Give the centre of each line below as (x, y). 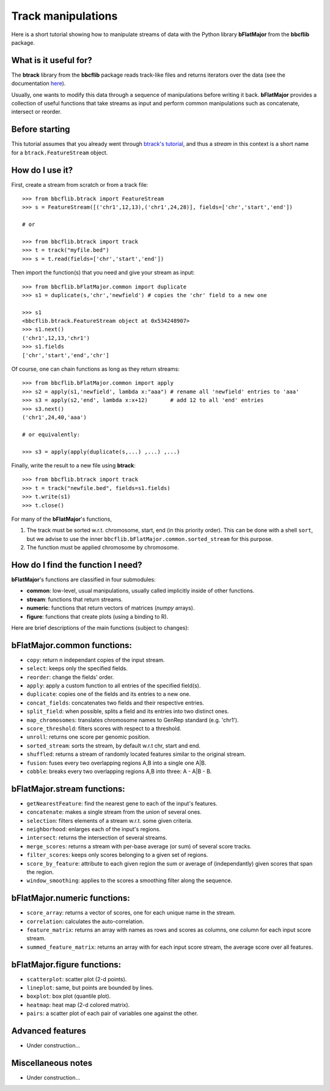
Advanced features (49, 1031)
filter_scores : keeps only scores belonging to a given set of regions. (117, 855)
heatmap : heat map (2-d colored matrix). (78, 1005)
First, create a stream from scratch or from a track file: (80, 184)
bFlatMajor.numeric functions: (71, 898)
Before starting (41, 130)
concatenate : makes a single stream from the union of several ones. (114, 812)
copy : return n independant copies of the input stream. (96, 660)
